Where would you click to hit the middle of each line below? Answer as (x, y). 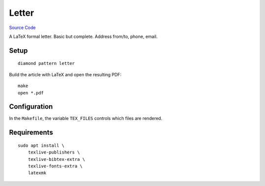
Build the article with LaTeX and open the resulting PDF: (65, 74)
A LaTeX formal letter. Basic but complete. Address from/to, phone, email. (83, 36)
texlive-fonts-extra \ (55, 166)
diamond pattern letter (46, 63)
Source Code (23, 28)
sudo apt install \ (41, 145)
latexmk (37, 173)
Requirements (31, 133)
